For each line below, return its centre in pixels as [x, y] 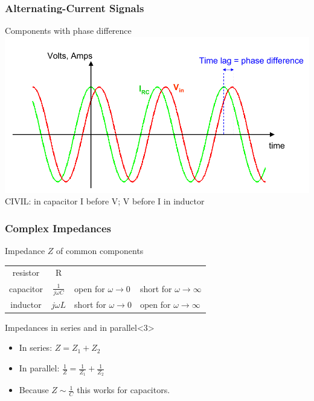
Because [34, 390]
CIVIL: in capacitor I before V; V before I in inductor [105, 201]
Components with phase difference [68, 31]
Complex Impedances [58, 228]
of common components [100, 251]
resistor [26, 272]
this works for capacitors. [123, 390]
